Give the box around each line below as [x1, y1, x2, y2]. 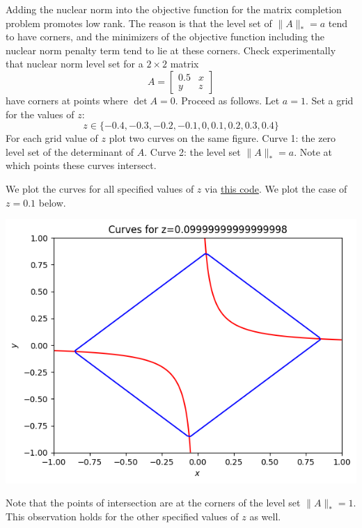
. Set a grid [305, 93, 354, 107]
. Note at [294, 144, 332, 159]
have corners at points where [6, 93, 128, 107]
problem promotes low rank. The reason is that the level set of [6, 15, 272, 30]
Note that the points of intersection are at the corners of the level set [6, 495, 301, 510]
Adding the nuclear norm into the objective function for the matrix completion [6, 2, 342, 16]
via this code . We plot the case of [205, 181, 347, 195]
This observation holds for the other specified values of [6, 509, 239, 523]
